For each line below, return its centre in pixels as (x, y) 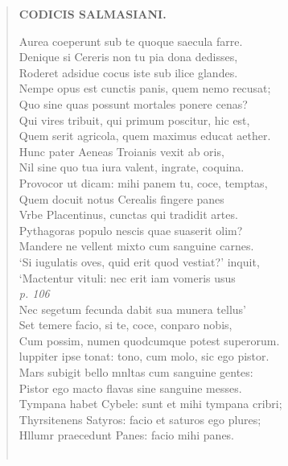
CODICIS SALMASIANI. (93, 14)
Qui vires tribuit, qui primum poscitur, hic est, (134, 120)
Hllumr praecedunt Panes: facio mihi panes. (127, 435)
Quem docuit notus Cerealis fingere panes (121, 198)
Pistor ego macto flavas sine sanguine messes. (130, 388)
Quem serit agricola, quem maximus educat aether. (145, 136)
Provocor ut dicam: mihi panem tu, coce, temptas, (143, 182)
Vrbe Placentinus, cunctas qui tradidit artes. (128, 214)
